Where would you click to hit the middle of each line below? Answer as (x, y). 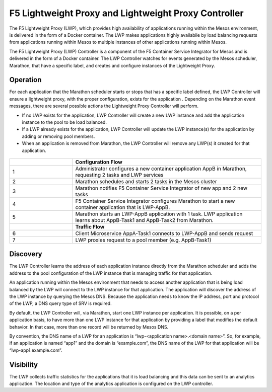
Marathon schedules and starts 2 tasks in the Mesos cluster (146, 181)
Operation (25, 80)
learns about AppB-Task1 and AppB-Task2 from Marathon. (144, 220)
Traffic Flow (90, 226)
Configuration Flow (99, 162)
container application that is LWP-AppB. (123, 207)
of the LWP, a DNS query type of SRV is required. (60, 303)
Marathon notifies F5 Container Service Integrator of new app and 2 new (161, 188)
